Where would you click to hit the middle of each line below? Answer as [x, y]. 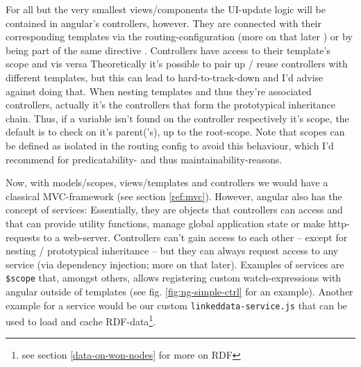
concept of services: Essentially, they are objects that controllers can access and [174, 210]
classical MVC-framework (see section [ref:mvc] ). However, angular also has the [174, 196]
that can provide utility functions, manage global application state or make [166, 223]
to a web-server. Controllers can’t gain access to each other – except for [195, 237]
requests [23, 237]
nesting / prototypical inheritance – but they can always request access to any [172, 251]
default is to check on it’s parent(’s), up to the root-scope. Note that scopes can [175, 132]
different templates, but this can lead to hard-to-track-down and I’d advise [165, 77]
